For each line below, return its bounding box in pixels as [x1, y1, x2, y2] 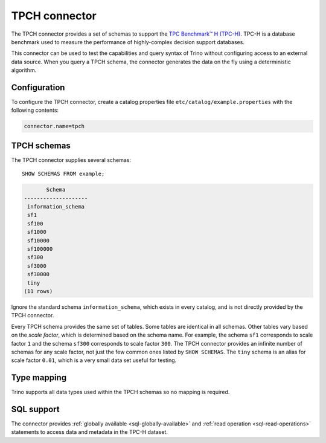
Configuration [11, 82, 65, 92]
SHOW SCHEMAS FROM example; [22, 170, 105, 178]
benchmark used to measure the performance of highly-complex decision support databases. [11, 38, 245, 45]
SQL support [11, 404, 60, 414]
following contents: [11, 106, 59, 114]
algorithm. [11, 66, 37, 74]
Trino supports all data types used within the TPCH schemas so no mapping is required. [11, 389, 230, 396]
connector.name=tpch [24, 123, 85, 130]
